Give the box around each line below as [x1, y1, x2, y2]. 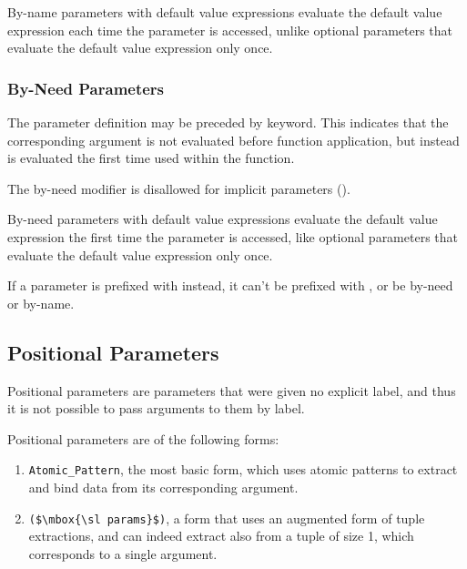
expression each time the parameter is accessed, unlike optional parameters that [7, 20, 453, 39]
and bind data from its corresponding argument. [28, 477, 299, 496]
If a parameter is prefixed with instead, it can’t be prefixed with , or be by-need [7, 276, 453, 295]
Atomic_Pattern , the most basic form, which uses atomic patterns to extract [28, 460, 458, 479]
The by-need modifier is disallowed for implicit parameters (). [7, 178, 350, 198]
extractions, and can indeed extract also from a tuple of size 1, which [28, 526, 414, 545]
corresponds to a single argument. [28, 544, 218, 563]
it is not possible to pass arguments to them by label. [7, 399, 305, 418]
